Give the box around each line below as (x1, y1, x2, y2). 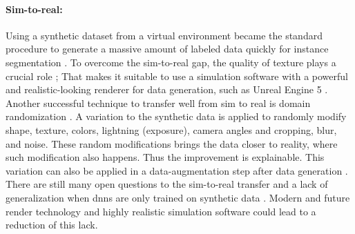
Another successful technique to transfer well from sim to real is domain (6, 95, 311, 110)
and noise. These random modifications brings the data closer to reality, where (6, 136, 338, 150)
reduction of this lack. (6, 217, 98, 232)
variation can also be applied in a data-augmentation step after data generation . (6, 163, 348, 177)
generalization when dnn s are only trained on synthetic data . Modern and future (6, 190, 350, 204)
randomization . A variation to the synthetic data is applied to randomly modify (6, 109, 347, 124)
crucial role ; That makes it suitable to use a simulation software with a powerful (6, 68, 348, 83)
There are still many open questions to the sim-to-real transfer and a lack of (6, 177, 328, 191)
